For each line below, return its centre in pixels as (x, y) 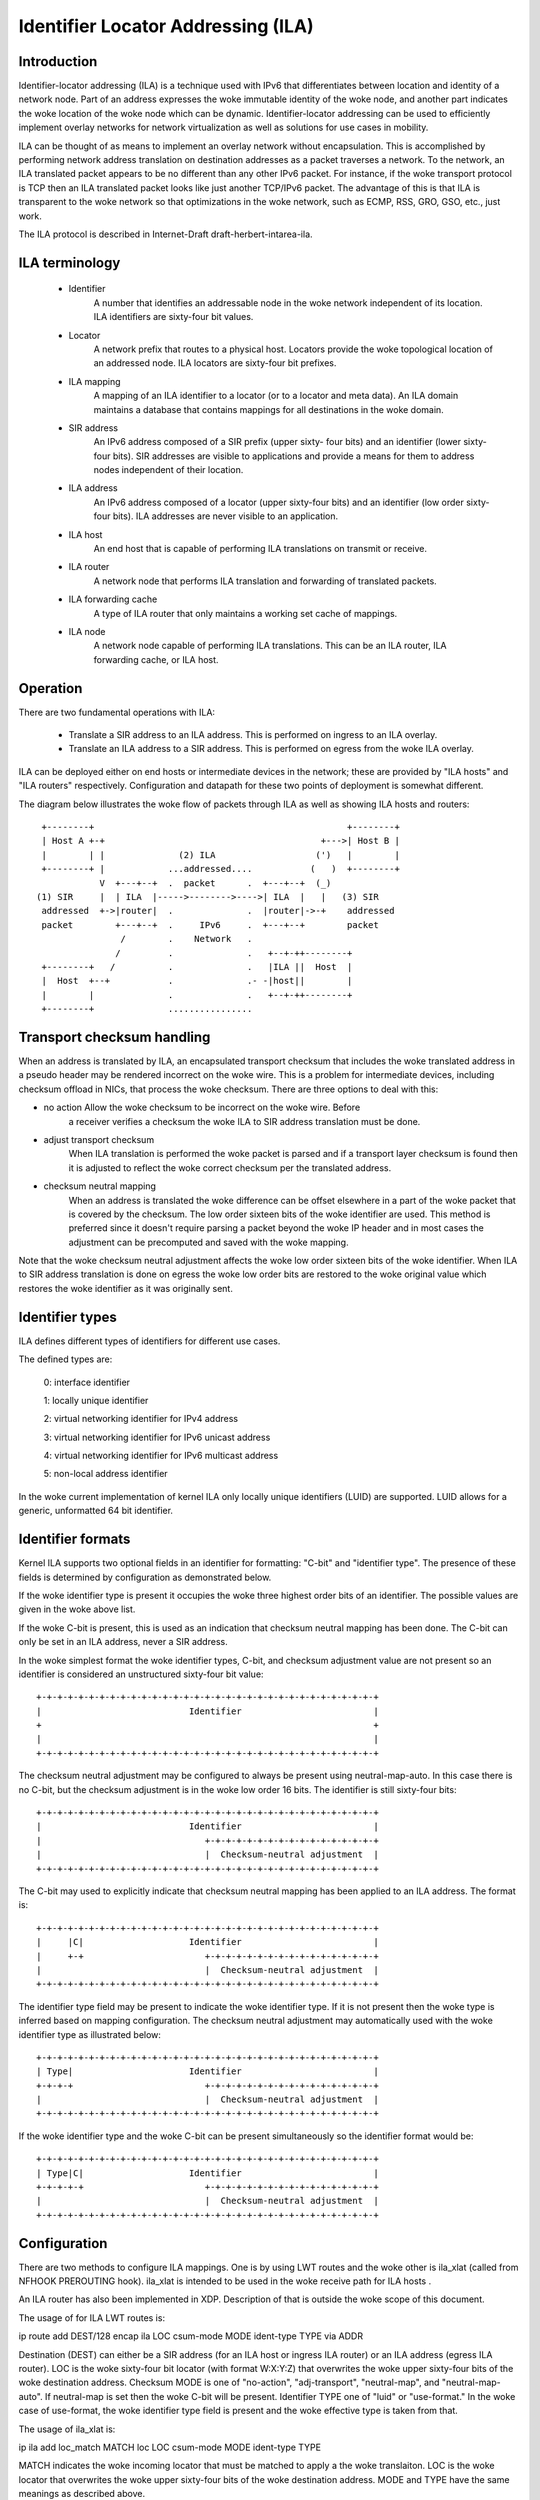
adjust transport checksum (99, 1139)
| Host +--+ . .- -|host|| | (197, 981)
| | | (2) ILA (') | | (220, 854)
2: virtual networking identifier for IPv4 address (141, 1419)
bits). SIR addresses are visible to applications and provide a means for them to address (293, 456)
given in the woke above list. (77, 1609)
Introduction (58, 61)
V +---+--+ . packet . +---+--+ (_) (215, 883)
